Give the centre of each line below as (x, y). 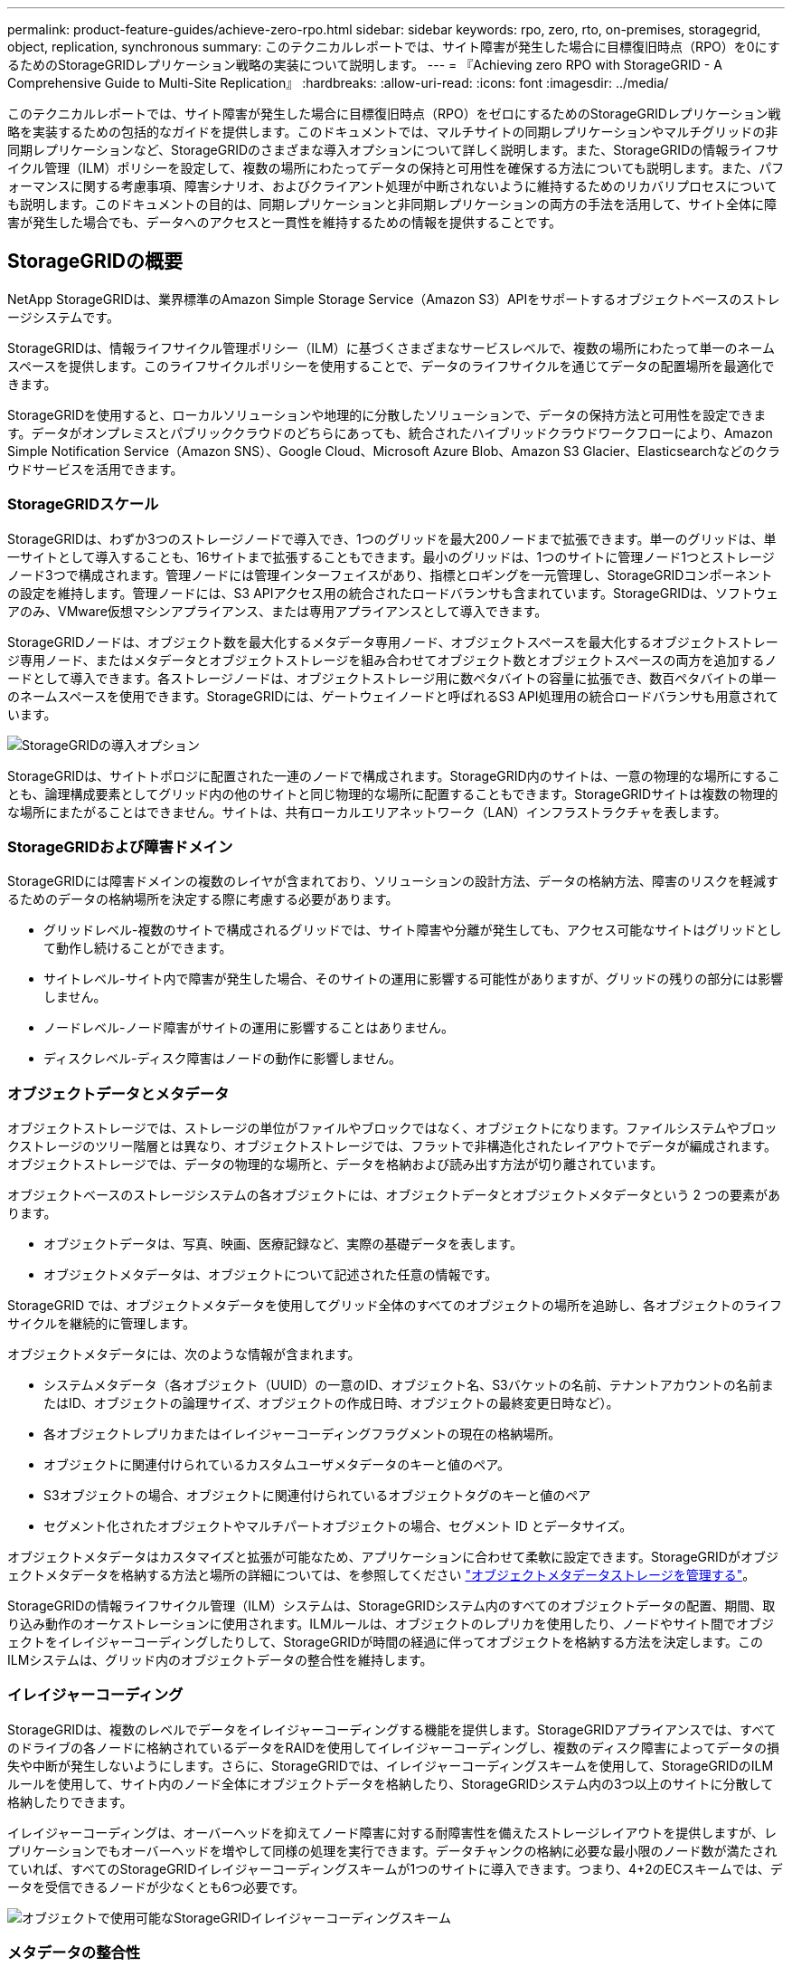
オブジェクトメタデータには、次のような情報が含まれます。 (184, 1354)
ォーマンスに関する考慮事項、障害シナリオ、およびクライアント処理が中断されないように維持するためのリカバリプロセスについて (392, 186)
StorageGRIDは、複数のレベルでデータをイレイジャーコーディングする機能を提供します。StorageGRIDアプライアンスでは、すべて (392, 1729)
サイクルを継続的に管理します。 (101, 1324)
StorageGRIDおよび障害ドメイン (120, 846)
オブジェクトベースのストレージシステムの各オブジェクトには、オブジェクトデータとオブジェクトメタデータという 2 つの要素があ (394, 1195)
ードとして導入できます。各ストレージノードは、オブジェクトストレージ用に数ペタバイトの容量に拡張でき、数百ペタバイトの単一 (392, 678)
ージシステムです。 (63, 317)
